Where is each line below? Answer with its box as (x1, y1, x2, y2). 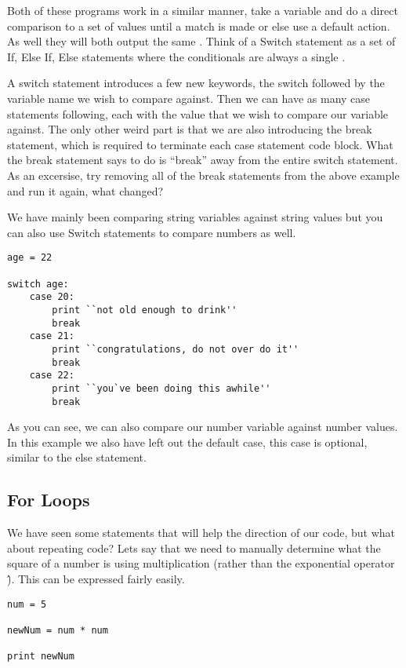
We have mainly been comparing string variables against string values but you (7, 209, 383, 225)
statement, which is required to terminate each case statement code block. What (7, 136, 393, 152)
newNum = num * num (7, 624, 108, 636)
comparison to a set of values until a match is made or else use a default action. (7, 17, 390, 34)
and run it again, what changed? (7, 182, 164, 199)
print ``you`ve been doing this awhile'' (52, 382, 271, 394)
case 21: (29, 330, 74, 342)
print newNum (7, 651, 74, 663)
